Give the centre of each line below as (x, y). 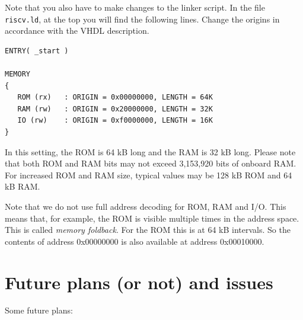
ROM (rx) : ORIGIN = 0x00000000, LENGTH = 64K (115, 97)
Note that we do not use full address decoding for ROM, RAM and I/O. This (146, 206)
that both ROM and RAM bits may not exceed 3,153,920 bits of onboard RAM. (151, 163)
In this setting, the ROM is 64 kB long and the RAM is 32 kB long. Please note (150, 151)
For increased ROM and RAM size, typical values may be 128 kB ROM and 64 (149, 175)
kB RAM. (23, 186)
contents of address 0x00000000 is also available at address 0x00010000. (135, 241)
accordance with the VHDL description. (77, 31)
